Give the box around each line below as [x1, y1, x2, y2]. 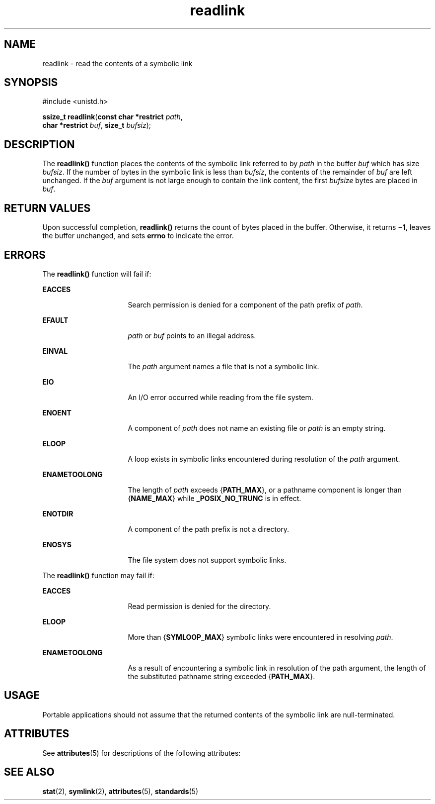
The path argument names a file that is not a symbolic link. [128, 362, 319, 371]
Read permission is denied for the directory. [128, 602, 271, 610]
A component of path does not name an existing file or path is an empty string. [128, 423, 386, 432]
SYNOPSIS [4, 76, 58, 89]
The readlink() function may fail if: [42, 571, 154, 580]
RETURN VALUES [4, 201, 91, 214]
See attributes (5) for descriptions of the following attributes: [42, 748, 241, 757]
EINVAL [42, 346, 68, 355]
